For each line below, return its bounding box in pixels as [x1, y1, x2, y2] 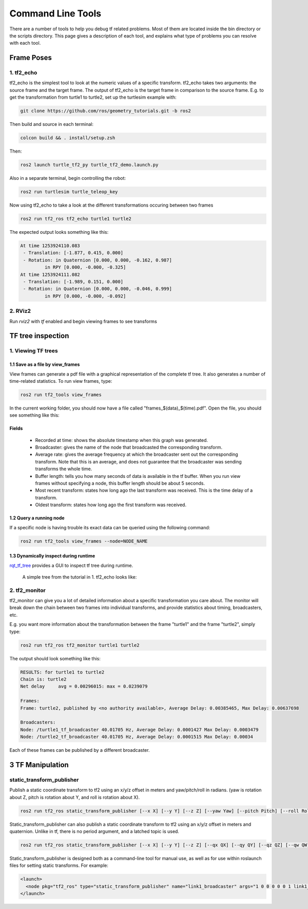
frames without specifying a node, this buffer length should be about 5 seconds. [35, 480, 205, 487]
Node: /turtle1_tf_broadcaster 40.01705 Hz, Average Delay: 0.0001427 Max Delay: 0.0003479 [20, 727, 259, 732]
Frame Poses [9, 53, 52, 62]
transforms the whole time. [35, 466, 92, 472]
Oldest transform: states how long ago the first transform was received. [35, 502, 187, 508]
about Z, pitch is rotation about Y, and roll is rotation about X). [9, 794, 140, 800]
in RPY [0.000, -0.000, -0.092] [44, 293, 126, 299]
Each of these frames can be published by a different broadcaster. [9, 747, 150, 753]
